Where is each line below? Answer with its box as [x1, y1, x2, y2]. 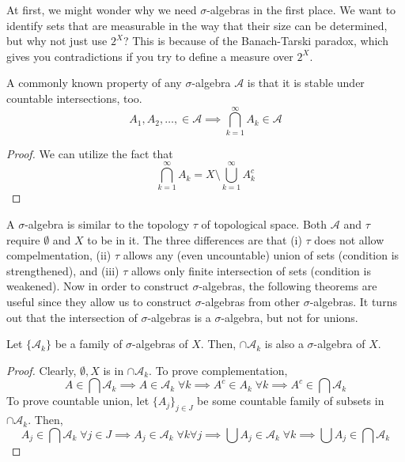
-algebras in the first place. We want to [206, 2, 396, 17]
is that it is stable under [247, 74, 365, 91]
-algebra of [313, 335, 365, 352]
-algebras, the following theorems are [199, 278, 377, 294]
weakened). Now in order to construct [6, 278, 189, 294]
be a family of [55, 335, 123, 352]
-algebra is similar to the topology [25, 216, 190, 232]
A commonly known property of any [6, 74, 182, 91]
